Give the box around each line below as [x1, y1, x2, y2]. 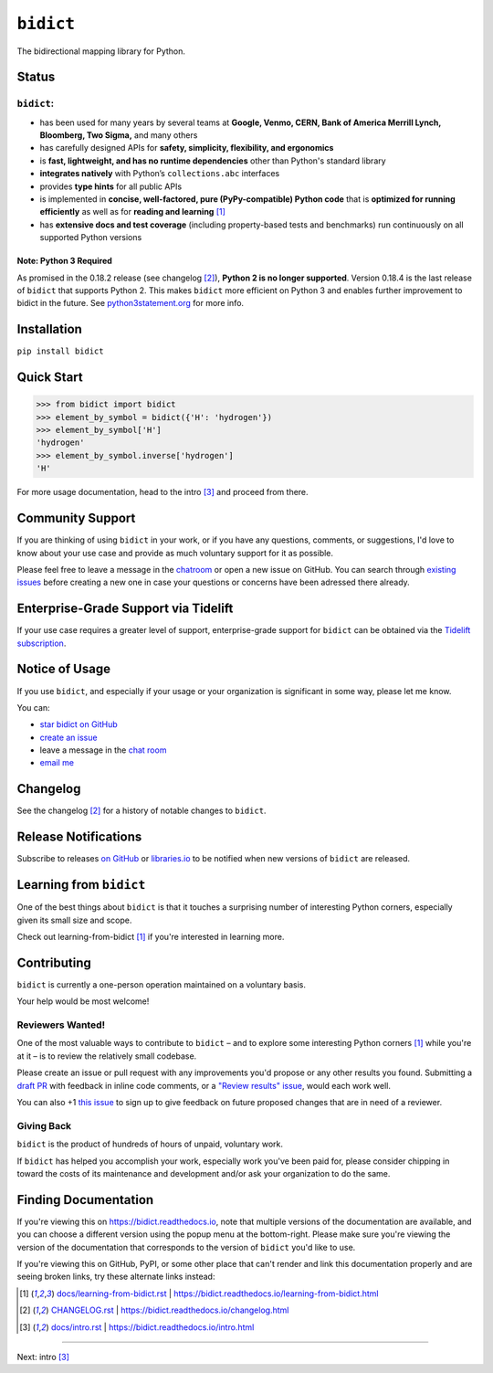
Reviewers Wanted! [16, 1019, 106, 1031]
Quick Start [16, 370, 83, 385]
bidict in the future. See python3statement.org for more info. [16, 298, 245, 309]
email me [39, 757, 75, 768]
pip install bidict [16, 346, 104, 356]
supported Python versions [39, 232, 142, 243]
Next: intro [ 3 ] [16, 1351, 70, 1362]
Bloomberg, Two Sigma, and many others [39, 130, 198, 141]
